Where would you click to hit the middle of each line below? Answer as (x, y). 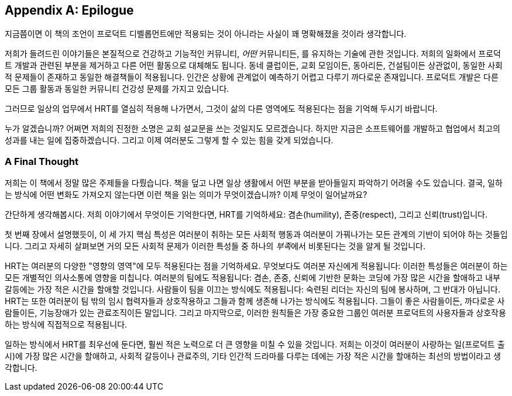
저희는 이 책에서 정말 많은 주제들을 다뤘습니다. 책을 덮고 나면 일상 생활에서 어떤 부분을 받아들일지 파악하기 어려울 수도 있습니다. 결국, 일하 (254, 183)
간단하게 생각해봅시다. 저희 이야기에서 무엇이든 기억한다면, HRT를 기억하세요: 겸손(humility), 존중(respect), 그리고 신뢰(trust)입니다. (246, 215)
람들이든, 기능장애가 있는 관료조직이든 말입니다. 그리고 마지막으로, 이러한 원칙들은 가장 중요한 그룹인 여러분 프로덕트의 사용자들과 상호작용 (255, 313)
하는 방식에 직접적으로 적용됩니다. (66, 325)
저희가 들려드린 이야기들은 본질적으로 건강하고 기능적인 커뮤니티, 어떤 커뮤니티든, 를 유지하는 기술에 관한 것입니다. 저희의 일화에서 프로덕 (253, 54)
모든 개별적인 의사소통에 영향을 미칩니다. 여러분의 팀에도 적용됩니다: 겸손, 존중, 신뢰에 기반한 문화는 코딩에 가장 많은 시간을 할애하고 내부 (252, 278)
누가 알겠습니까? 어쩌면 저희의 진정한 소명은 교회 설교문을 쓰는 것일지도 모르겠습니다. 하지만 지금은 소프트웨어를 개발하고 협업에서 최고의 (252, 129)
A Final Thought (42, 161)
